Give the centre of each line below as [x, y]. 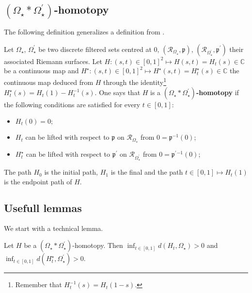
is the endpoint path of [38, 181]
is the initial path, [71, 172]
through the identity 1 [135, 81]
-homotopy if [217, 92]
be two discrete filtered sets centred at [95, 49]
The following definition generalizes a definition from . [84, 32]
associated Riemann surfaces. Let [53, 61]
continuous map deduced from [49, 82]
